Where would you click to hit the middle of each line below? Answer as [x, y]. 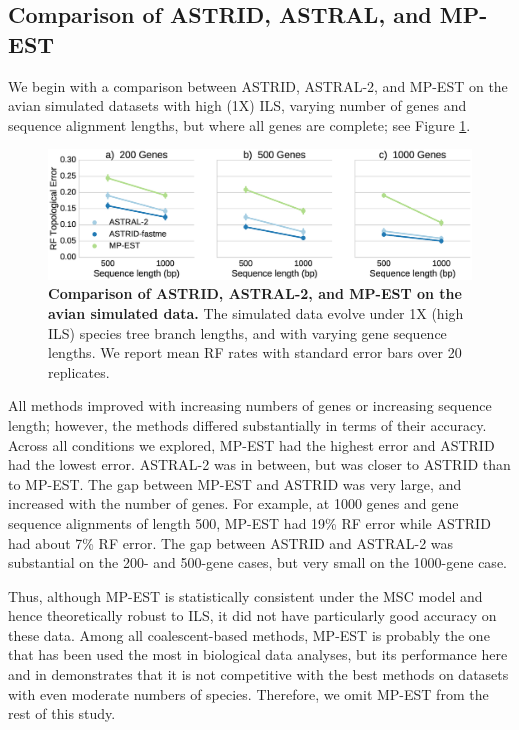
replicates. [79, 371]
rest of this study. [62, 713]
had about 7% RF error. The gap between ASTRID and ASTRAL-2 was [231, 542]
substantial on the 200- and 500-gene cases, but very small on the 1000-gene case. [257, 562]
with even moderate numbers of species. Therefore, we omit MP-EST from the [248, 693]
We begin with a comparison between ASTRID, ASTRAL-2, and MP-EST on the [258, 85]
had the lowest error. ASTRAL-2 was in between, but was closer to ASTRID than [259, 464]
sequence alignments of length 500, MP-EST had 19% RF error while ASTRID [249, 522]
